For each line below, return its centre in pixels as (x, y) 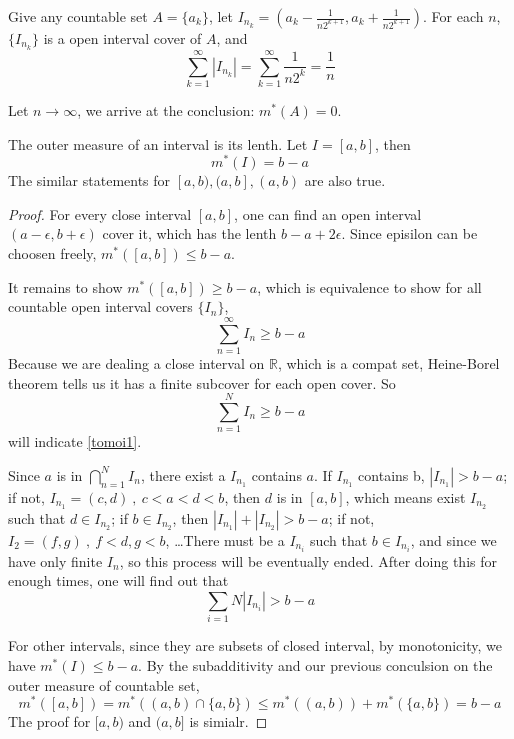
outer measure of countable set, (104, 684)
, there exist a (183, 474)
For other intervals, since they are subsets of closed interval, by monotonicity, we (255, 645)
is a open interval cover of (122, 38)
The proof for (49, 721)
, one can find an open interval (328, 213)
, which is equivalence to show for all (369, 286)
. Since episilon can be (409, 233)
